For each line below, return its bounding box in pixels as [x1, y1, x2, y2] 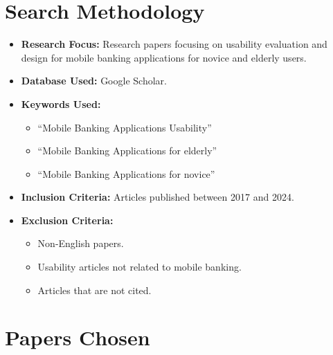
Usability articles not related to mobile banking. [37, 260, 242, 274]
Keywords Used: [21, 96, 101, 111]
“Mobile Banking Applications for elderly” [37, 143, 217, 158]
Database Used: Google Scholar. [21, 73, 167, 88]
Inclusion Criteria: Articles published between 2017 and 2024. [21, 190, 294, 204]
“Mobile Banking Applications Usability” [37, 120, 212, 134]
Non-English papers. [37, 236, 124, 251]
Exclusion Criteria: [21, 212, 114, 227]
